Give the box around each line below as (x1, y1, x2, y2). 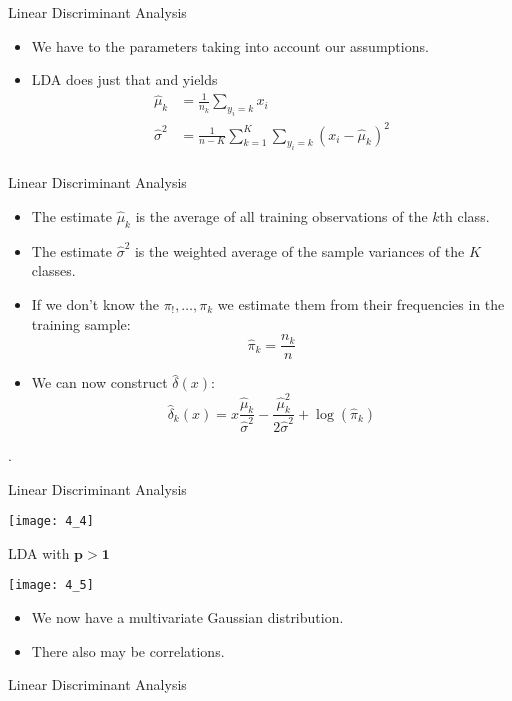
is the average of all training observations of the (135, 205, 428, 226)
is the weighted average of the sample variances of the (134, 240, 465, 261)
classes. (31, 260, 76, 281)
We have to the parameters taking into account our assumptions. (31, 35, 429, 56)
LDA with (8, 542, 70, 563)
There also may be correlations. (31, 640, 225, 661)
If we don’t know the (31, 293, 159, 314)
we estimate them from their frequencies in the (217, 293, 505, 314)
